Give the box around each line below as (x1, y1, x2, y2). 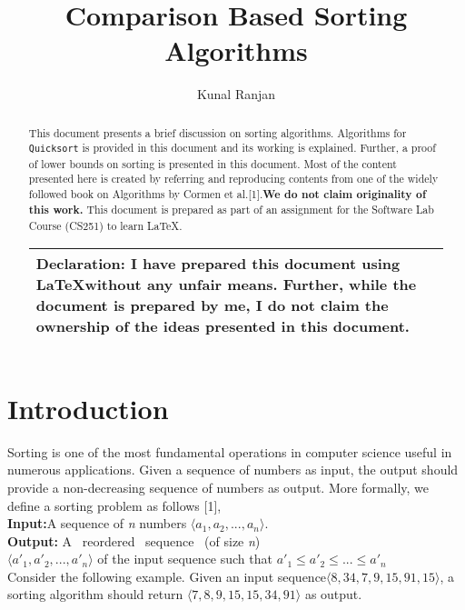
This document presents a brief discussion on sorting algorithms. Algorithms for (28, 125, 407, 140)
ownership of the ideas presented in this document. (35, 315, 410, 336)
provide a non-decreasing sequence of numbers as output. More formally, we (7, 477, 430, 496)
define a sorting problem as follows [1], (7, 495, 222, 515)
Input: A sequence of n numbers (7, 514, 187, 533)
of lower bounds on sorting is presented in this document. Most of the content (28, 155, 397, 171)
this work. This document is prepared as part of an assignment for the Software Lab (28, 202, 434, 218)
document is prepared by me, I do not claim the (35, 294, 389, 315)
